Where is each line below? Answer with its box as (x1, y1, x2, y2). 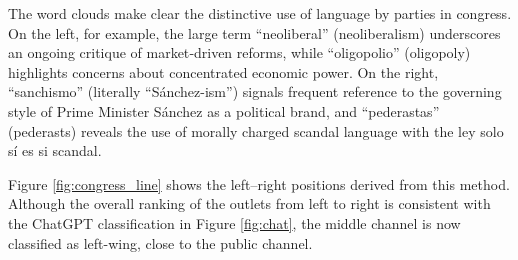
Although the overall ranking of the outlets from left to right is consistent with (8, 193, 491, 214)
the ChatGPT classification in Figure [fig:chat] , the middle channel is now (8, 212, 461, 233)
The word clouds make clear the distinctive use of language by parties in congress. (8, 3, 512, 23)
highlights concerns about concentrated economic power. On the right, (8, 61, 439, 82)
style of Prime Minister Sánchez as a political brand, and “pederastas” (8, 100, 440, 121)
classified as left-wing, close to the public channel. (8, 232, 313, 253)
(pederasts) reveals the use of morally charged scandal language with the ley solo (8, 120, 504, 141)
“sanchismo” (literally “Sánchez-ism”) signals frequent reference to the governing (8, 81, 502, 102)
